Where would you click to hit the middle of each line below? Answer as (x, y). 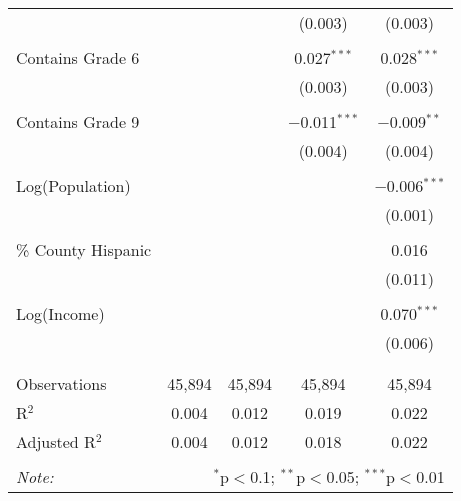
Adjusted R (56, 441)
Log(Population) (73, 185)
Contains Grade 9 (78, 121)
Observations (61, 383)
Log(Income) (60, 313)
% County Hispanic (84, 249)
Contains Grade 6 (78, 57)
